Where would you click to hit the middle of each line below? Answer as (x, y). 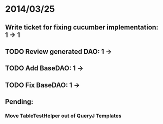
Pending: (19, 102)
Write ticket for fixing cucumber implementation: (82, 27)
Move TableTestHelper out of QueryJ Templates (63, 116)
